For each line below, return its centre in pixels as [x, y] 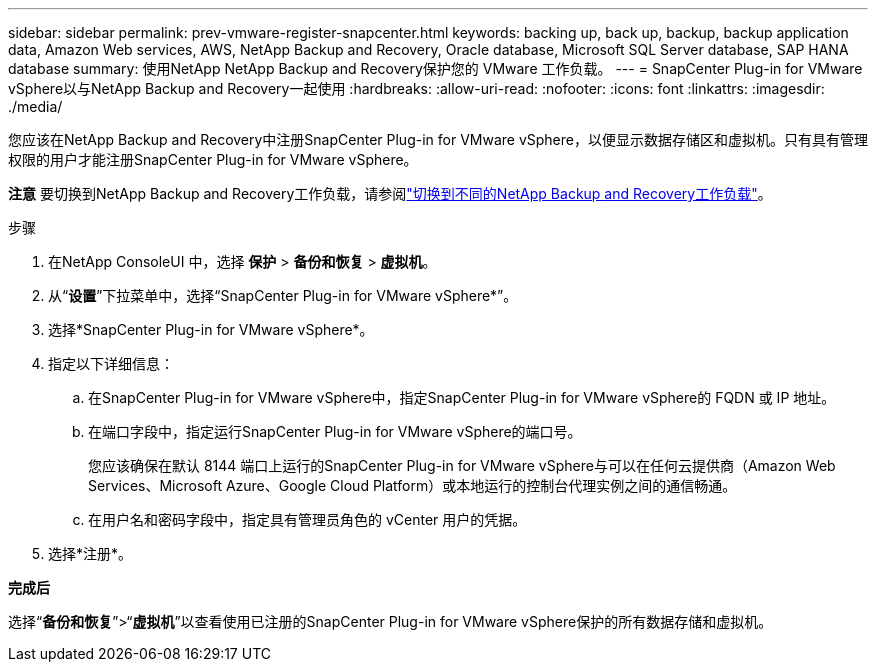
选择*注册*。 [90, 553]
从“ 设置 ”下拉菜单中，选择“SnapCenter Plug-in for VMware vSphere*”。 [283, 295]
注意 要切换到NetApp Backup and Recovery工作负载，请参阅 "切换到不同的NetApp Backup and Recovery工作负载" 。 [390, 193]
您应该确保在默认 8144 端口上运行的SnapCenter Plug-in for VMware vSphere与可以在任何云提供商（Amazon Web [462, 465]
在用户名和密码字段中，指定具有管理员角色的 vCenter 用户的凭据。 [307, 519]
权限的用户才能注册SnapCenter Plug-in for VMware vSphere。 [213, 159]
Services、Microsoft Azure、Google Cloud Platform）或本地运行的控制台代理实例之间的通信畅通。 [412, 485]
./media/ [35, 106]
